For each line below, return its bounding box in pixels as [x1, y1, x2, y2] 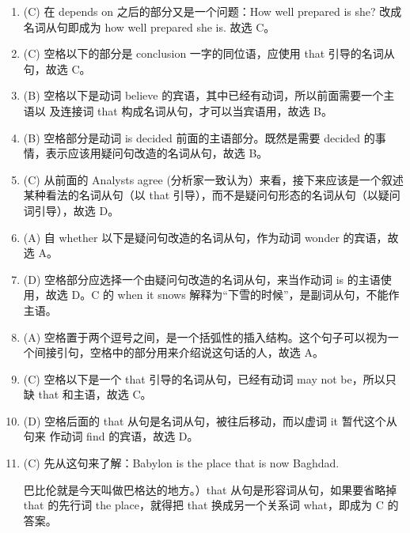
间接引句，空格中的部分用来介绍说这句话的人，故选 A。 [34, 344, 324, 361]
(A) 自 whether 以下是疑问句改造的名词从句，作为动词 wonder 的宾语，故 [23, 229, 399, 245]
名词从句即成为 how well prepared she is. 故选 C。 [23, 18, 275, 35]
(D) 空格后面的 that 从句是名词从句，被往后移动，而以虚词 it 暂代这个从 [23, 412, 397, 429]
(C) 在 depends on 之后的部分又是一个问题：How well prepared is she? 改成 [23, 3, 402, 19]
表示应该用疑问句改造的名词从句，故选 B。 [45, 145, 268, 161]
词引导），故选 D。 [23, 202, 120, 218]
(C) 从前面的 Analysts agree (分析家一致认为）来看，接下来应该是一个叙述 [23, 171, 404, 187]
